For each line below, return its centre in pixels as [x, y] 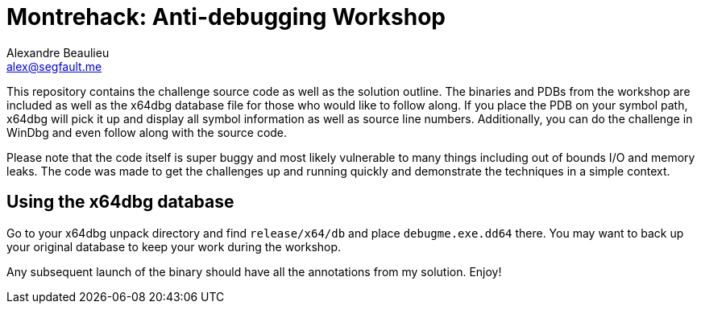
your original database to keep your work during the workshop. [174, 246]
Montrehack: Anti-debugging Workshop [226, 17]
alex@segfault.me [54, 66]
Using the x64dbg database [120, 202]
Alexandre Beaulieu [58, 52]
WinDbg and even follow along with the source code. [147, 132]
